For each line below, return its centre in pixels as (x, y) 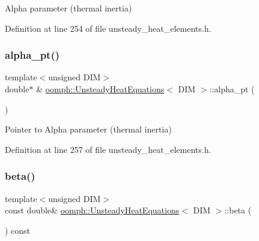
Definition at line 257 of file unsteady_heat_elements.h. (108, 149)
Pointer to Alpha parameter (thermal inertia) (88, 129)
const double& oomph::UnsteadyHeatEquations (92, 210)
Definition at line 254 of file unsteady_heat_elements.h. (108, 28)
